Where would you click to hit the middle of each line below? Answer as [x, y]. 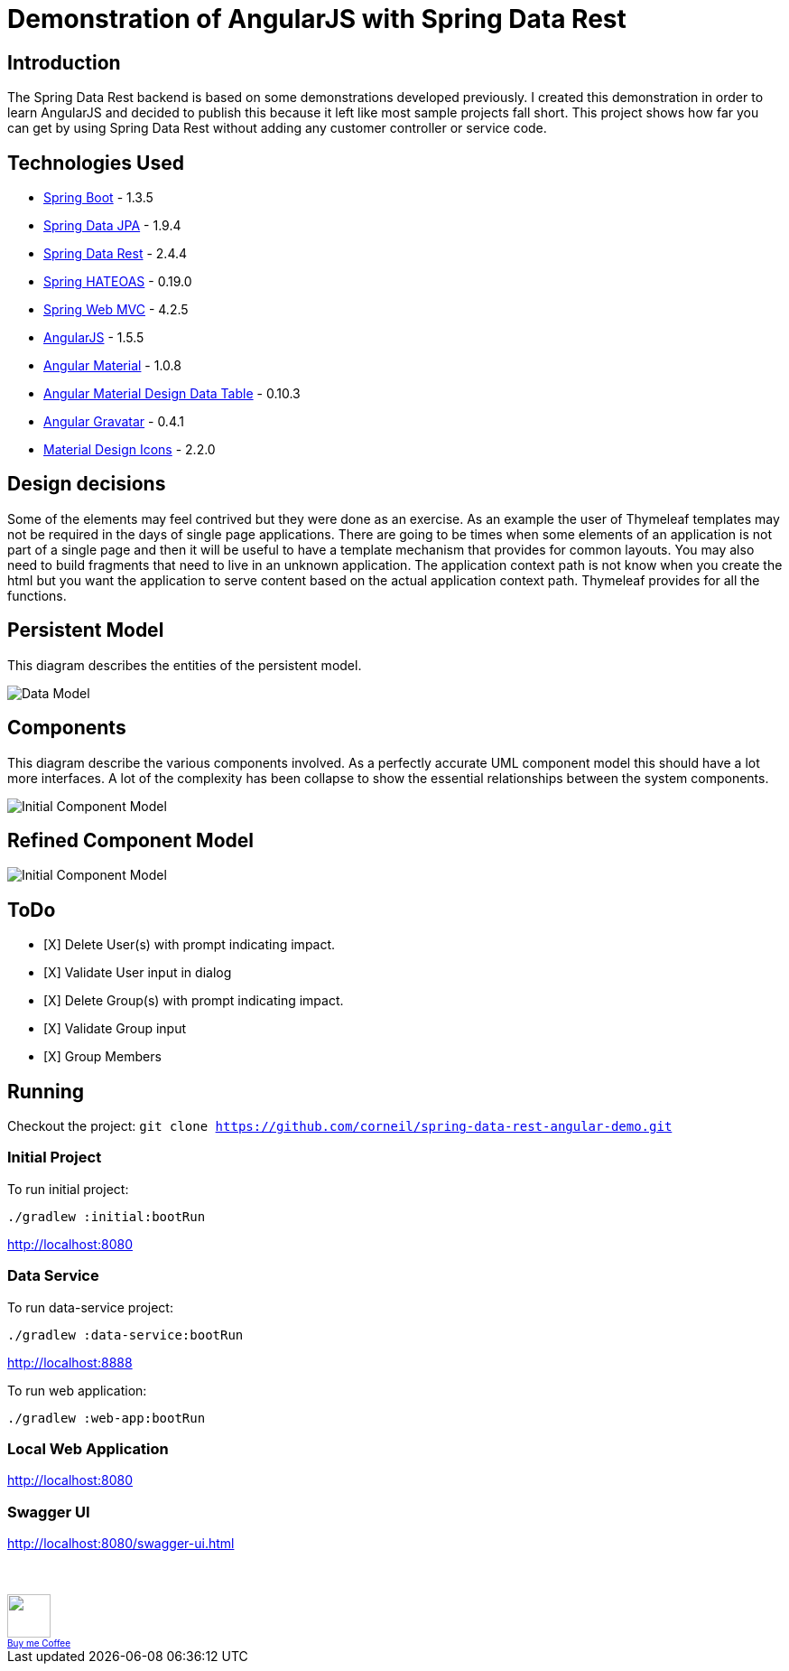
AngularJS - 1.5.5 [94, 338]
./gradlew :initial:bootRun [107, 1216]
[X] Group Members [102, 1057]
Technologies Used [96, 163]
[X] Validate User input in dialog [138, 973]
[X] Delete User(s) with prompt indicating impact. [190, 945]
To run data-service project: [90, 1307]
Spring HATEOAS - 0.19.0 [118, 282]
